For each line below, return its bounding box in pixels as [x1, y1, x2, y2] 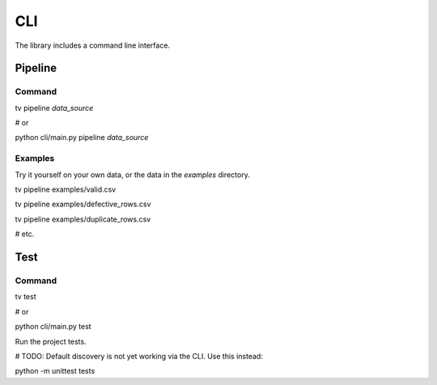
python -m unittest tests [15, 366, 95, 376]
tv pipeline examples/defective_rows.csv [15, 199, 151, 209]
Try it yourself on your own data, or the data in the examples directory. [15, 170, 250, 180]
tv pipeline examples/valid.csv [15, 184, 117, 194]
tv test [15, 292, 36, 302]
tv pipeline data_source [15, 103, 94, 112]
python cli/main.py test [15, 322, 92, 332]
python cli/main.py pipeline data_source [15, 133, 149, 142]
